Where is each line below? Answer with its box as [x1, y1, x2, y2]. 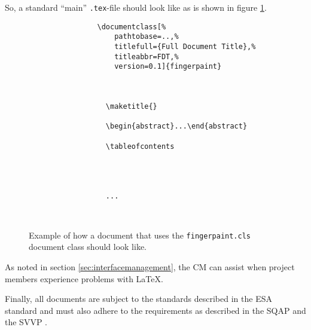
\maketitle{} [105, 102, 157, 111]
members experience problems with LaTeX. [5, 272, 163, 285]
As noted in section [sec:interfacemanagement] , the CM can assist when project [5, 261, 295, 273]
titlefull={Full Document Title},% [114, 42, 256, 51]
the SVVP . [5, 316, 47, 328]
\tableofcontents [105, 142, 175, 151]
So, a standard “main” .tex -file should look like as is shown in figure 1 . [5, 1, 267, 13]
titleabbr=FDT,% [114, 52, 179, 61]
